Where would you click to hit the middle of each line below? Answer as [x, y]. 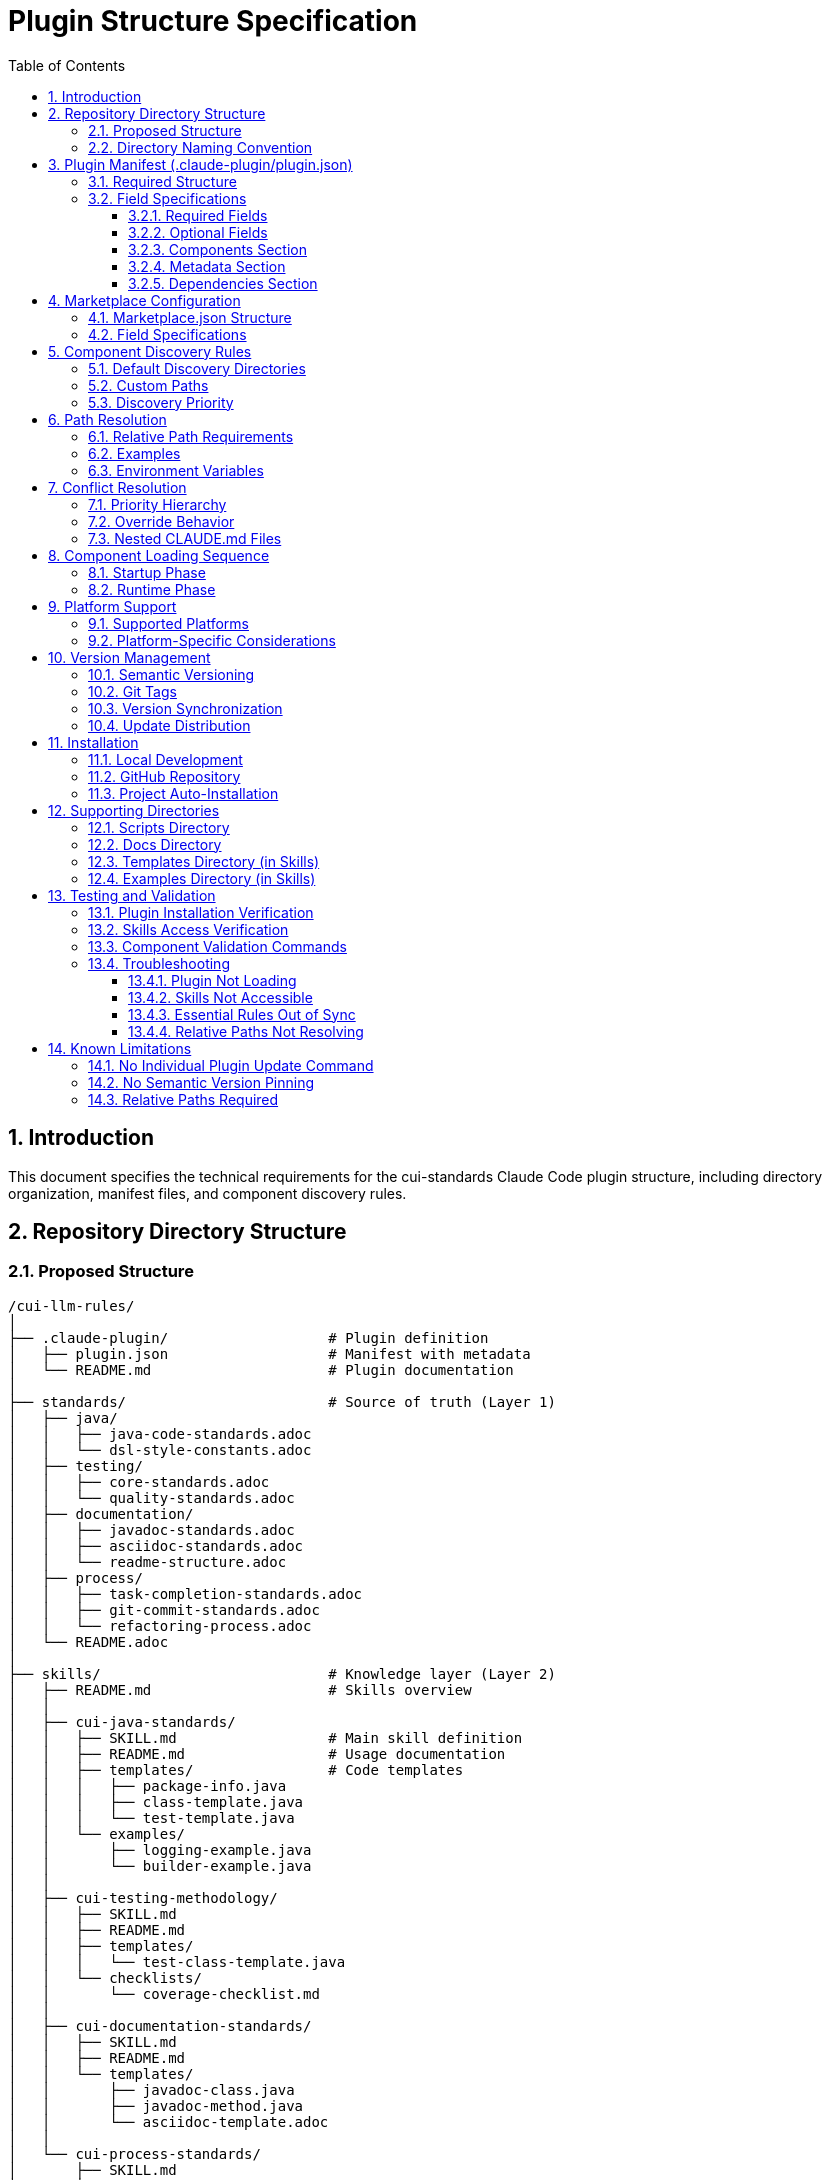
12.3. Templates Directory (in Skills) [204, 861]
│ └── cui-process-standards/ [134, 2153]
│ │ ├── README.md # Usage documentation [257, 1753]
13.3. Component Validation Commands [217, 946]
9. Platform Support [112, 606]
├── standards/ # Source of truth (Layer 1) [282, 1401]
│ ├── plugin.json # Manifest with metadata [269, 1353]
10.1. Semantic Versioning [171, 674]
